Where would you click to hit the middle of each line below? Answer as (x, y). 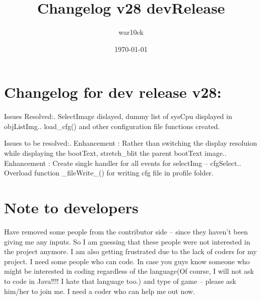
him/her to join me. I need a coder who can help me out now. (100, 291)
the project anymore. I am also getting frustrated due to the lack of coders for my (130, 251)
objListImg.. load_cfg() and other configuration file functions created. (112, 126)
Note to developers (71, 207)
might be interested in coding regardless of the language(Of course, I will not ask (129, 271)
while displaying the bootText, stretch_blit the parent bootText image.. (115, 153)
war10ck (131, 32)
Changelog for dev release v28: (113, 92)
